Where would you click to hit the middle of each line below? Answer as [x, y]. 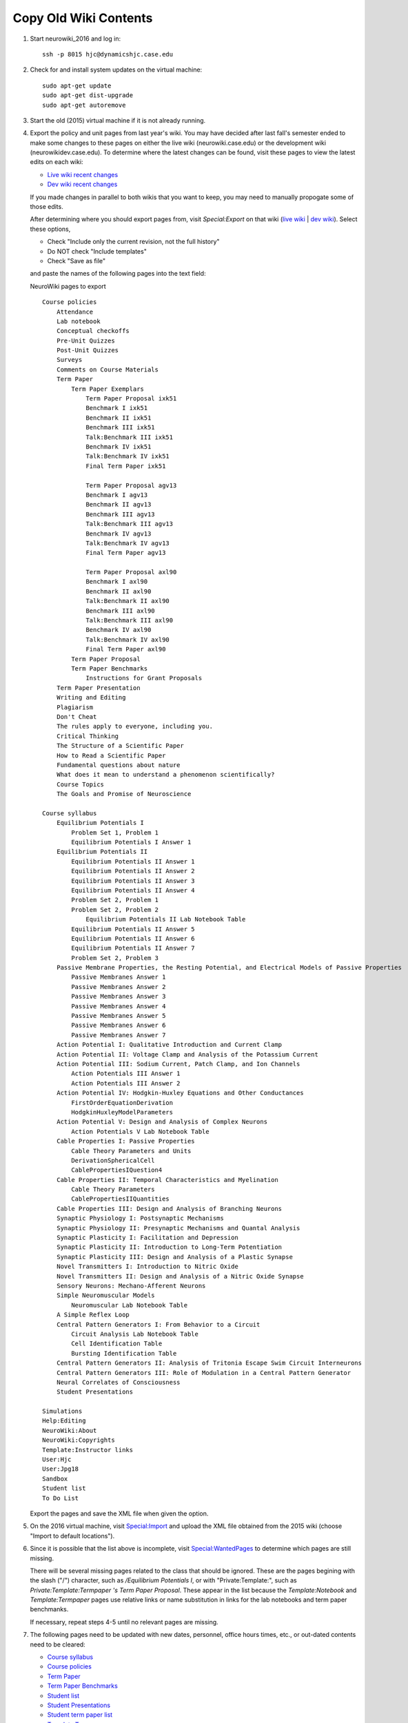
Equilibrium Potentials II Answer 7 [133, 948]
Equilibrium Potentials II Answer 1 [133, 861]
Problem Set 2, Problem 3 [115, 958]
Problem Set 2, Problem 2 [115, 909]
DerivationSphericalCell [113, 1160]
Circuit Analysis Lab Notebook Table [135, 1334]
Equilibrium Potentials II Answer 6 [133, 938]
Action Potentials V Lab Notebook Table [140, 1131]
